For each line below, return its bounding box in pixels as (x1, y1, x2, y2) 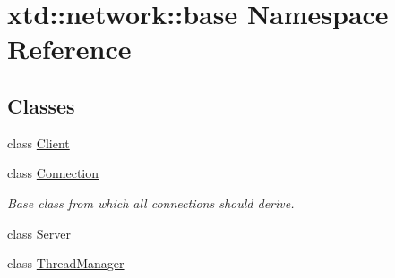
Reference (7, 30, 132, 67)
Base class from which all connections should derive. (7, 193, 295, 212)
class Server (7, 223, 72, 242)
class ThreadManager (7, 254, 125, 273)
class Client (7, 133, 70, 152)
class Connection (7, 164, 99, 182)
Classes (7, 91, 75, 119)
